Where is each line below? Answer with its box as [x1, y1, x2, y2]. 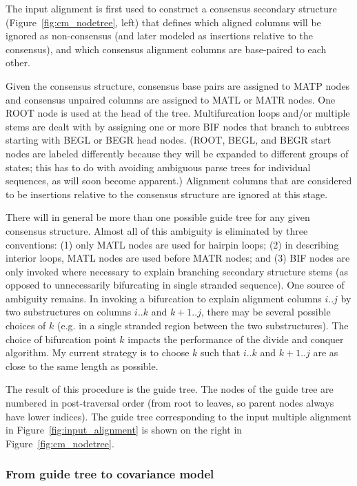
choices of [6, 318, 46, 333]
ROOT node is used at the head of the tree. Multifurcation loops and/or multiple [6, 106, 350, 120]
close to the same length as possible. [6, 358, 159, 373]
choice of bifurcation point [6, 331, 116, 346]
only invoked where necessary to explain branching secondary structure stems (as [6, 264, 348, 278]
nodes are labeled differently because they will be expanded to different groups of [6, 146, 349, 160]
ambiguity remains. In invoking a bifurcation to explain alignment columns [6, 291, 322, 305]
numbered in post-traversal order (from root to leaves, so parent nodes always [6, 396, 334, 410]
